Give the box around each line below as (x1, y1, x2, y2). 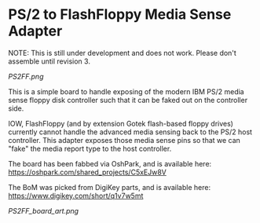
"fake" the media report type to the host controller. (8, 144, 172, 153)
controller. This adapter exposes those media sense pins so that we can (8, 135, 241, 144)
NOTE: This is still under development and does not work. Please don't (8, 48, 237, 57)
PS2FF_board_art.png (8, 206, 79, 215)
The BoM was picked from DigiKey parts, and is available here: (8, 182, 211, 192)
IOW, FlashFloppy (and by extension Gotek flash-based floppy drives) (8, 119, 234, 128)
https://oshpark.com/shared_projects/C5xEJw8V (8, 167, 167, 177)
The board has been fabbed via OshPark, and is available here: (8, 159, 212, 168)
